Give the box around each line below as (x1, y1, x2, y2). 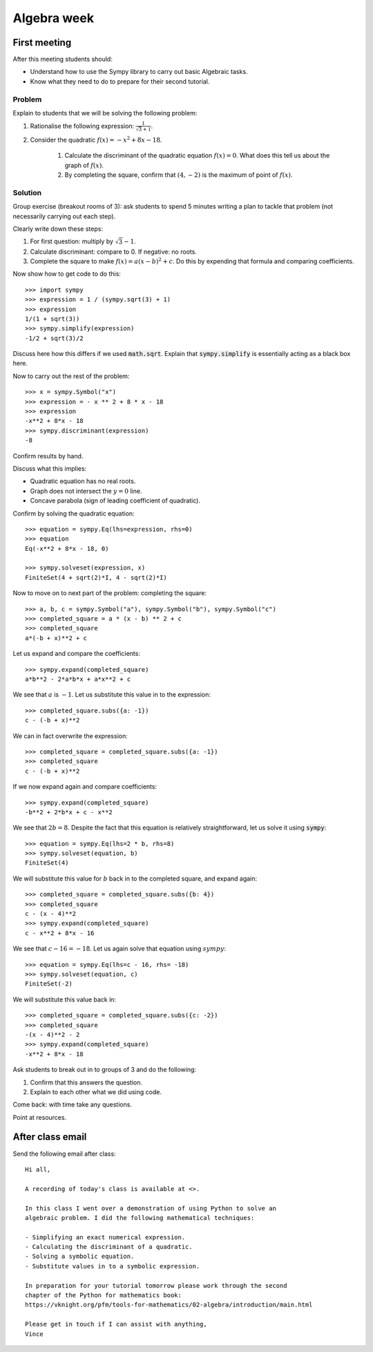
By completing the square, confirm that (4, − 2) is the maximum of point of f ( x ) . (64, 171, 293, 179)
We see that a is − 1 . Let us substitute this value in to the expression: (12, 691, 211, 699)
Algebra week (12, 10, 95, 26)
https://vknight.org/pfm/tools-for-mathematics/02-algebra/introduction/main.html (25, 1301, 313, 1309)
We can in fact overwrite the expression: (12, 731, 128, 740)
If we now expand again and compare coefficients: (12, 782, 157, 791)
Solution (12, 187, 42, 197)
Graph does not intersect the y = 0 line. (30, 487, 142, 495)
